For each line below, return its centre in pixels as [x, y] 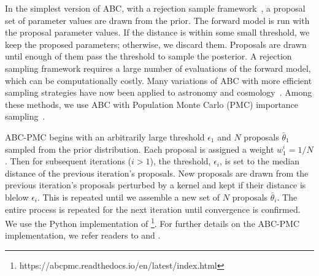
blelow [17, 197]
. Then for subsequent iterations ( [68, 161]
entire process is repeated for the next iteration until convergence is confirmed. [153, 209]
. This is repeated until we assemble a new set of [129, 197]
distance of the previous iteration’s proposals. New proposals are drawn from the [157, 173]
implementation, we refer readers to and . [83, 235]
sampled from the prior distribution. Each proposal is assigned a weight [140, 149]
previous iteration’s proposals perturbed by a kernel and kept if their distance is [156, 185]
